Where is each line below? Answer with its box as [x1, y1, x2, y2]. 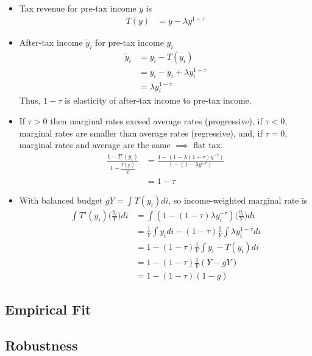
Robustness [5, 336, 78, 355]
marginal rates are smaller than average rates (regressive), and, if [19, 126, 263, 139]
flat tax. [193, 138, 223, 151]
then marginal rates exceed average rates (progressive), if [50, 114, 263, 127]
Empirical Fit [5, 300, 91, 319]
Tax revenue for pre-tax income [19, 2, 136, 14]
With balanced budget [19, 194, 103, 207]
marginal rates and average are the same [19, 138, 171, 151]
